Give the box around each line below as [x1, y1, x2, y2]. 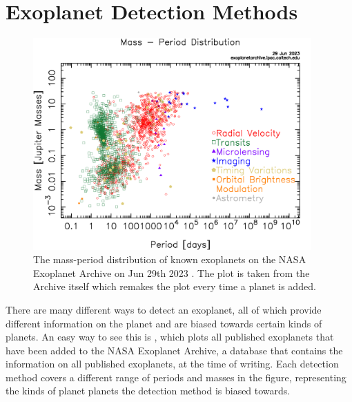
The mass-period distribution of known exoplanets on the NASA [33, 252, 306, 267]
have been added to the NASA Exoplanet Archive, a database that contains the [6, 343, 343, 357]
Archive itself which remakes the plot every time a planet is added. [33, 279, 316, 294]
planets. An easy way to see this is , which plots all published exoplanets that [6, 329, 334, 344]
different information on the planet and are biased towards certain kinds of [6, 316, 322, 330]
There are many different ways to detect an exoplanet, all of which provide [6, 302, 322, 316]
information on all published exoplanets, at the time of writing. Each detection [6, 356, 339, 371]
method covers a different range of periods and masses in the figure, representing [6, 370, 346, 384]
